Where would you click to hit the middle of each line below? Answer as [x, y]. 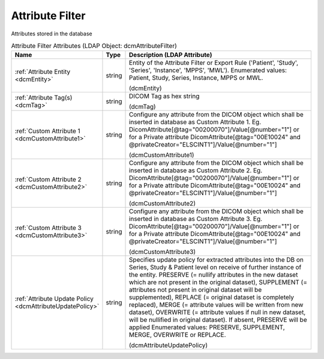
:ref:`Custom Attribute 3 [48, 228]
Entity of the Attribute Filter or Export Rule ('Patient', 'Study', [214, 63]
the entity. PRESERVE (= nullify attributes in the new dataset [214, 275]
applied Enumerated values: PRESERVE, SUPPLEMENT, [207, 327]
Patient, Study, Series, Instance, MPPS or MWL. [196, 78]
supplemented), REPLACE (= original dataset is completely [211, 297]
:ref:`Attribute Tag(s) [43, 98]
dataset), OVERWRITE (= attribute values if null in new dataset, [217, 312]
